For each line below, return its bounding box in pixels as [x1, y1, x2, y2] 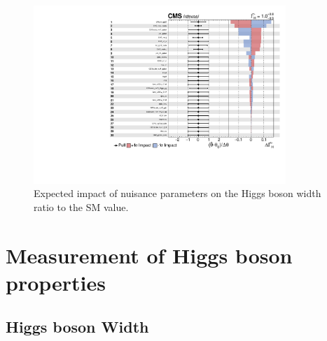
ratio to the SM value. [34, 199, 129, 214]
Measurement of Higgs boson [6, 240, 293, 269]
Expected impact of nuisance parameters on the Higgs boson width [34, 186, 321, 201]
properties [6, 268, 106, 296]
